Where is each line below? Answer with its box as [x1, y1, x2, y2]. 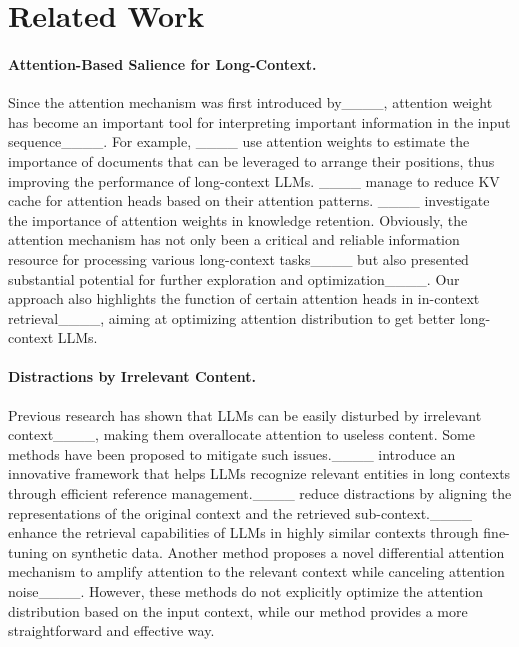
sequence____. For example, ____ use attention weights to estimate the [8, 131, 470, 152]
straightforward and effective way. [8, 620, 215, 641]
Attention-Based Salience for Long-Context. [8, 53, 317, 74]
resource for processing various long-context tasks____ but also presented [8, 248, 469, 269]
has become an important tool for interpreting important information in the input [8, 111, 511, 132]
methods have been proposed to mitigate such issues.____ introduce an [8, 443, 456, 464]
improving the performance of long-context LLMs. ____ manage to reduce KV [8, 170, 500, 191]
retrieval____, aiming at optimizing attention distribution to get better [8, 307, 456, 328]
